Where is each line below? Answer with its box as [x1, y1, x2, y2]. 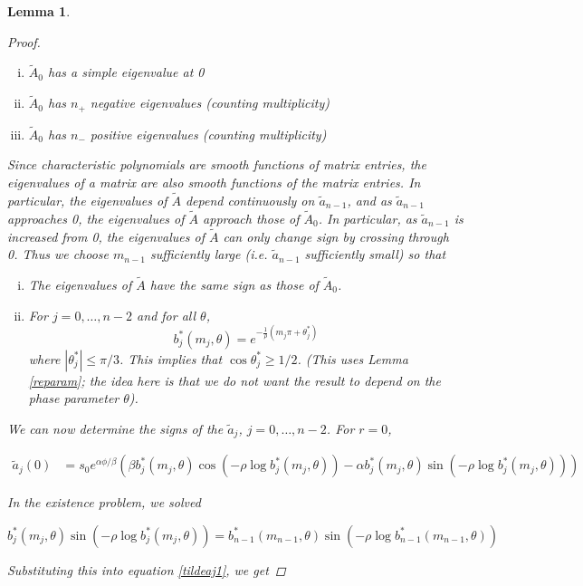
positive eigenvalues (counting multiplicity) [90, 124, 327, 143]
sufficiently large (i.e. [149, 245, 268, 264]
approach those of [203, 208, 300, 227]
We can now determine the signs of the [7, 418, 224, 437]
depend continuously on [185, 190, 315, 209]
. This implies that [119, 349, 223, 368]
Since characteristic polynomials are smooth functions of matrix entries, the [7, 155, 426, 174]
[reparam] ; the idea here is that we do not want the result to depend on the [28, 370, 441, 389]
